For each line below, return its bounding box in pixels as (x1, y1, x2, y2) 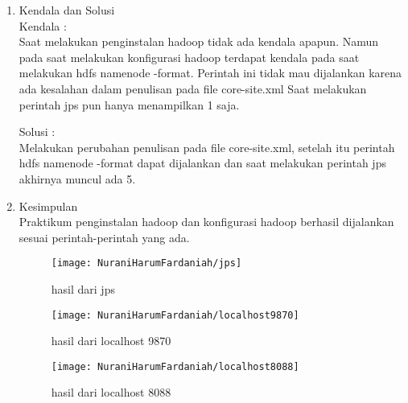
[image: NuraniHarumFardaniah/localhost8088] (51, 360, 299, 372)
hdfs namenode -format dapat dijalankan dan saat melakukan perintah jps (19, 154, 386, 171)
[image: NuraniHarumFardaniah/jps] (51, 257, 242, 269)
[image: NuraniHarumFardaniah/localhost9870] (51, 309, 299, 321)
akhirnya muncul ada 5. (19, 170, 136, 187)
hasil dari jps (51, 280, 115, 297)
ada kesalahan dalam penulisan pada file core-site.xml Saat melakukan (19, 80, 367, 97)
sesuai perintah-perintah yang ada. (19, 228, 190, 245)
